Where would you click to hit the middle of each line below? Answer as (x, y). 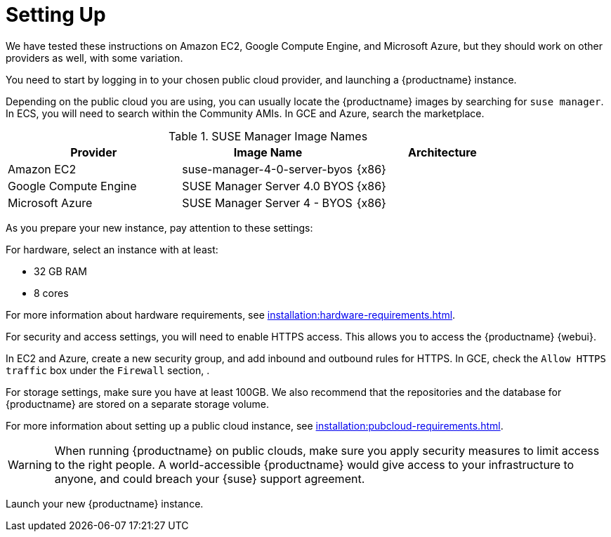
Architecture (442, 152)
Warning (30, 464)
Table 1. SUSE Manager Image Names (268, 136)
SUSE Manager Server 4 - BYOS (267, 203)
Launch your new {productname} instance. (105, 503)
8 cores (51, 293)
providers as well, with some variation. (94, 58)
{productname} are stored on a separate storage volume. (138, 404)
